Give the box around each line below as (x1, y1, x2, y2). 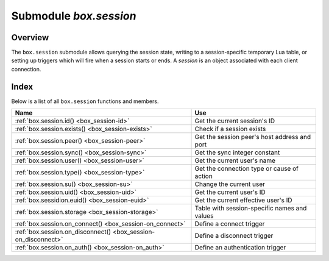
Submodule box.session (11, 9, 136, 23)
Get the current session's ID (194, 116, 275, 125)
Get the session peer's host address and (194, 133, 311, 141)
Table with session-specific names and (194, 204, 307, 213)
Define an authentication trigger (194, 243, 286, 252)
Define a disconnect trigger (194, 232, 274, 240)
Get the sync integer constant (194, 148, 280, 157)
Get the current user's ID (194, 188, 266, 196)
